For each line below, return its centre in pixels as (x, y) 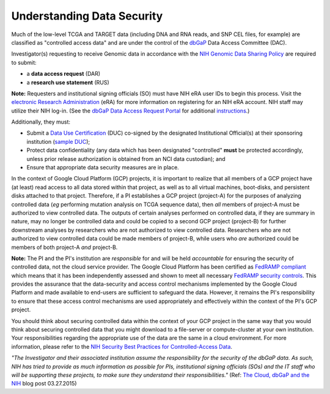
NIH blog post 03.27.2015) (44, 384)
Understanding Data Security (87, 16)
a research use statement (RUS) (68, 82)
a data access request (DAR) (64, 74)
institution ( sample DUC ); (58, 141)
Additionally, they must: (41, 122)
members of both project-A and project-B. (64, 247)
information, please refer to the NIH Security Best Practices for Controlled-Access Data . (122, 346)
